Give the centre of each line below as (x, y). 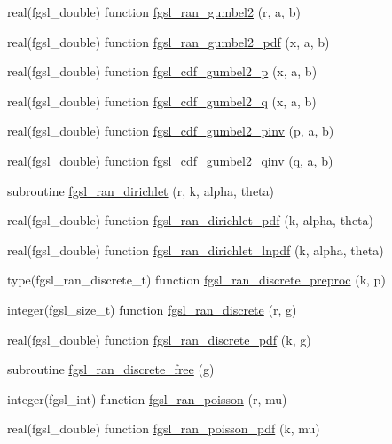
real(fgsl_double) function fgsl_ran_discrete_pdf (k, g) (159, 339)
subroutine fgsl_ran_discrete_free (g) (111, 369)
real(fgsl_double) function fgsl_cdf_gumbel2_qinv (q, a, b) (170, 160)
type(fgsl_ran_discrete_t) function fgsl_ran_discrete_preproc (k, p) (196, 280)
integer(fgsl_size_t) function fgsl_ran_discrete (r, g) (152, 309)
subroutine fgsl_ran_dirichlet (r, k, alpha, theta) (141, 190)
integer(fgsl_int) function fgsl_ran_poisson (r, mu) (147, 398)
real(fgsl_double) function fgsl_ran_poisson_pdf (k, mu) (164, 428)
